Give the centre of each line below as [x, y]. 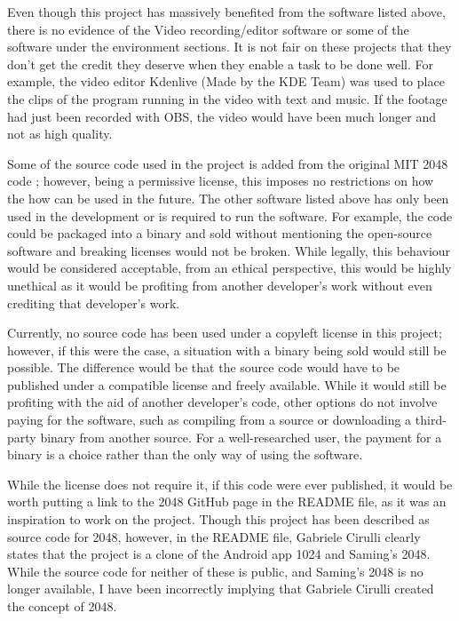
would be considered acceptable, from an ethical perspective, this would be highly [229, 268]
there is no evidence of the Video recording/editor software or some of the [208, 29]
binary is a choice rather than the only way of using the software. [185, 454]
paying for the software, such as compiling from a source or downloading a [210, 420]
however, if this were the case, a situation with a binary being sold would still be [227, 350]
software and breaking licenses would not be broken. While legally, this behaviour [229, 250]
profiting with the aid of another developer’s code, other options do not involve [222, 402]
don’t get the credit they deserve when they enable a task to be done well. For [220, 64]
